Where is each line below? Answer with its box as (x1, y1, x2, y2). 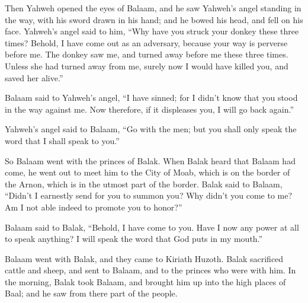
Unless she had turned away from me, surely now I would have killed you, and (5, 59, 288, 72)
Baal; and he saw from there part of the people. (5, 287, 178, 299)
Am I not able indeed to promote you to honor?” (5, 200, 182, 213)
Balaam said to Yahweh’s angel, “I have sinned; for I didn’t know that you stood (5, 91, 298, 104)
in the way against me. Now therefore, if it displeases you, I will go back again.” (5, 103, 294, 115)
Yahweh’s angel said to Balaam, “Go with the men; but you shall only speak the (5, 123, 297, 135)
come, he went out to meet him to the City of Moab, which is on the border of (5, 166, 290, 178)
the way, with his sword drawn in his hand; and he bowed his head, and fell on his (5, 13, 303, 25)
